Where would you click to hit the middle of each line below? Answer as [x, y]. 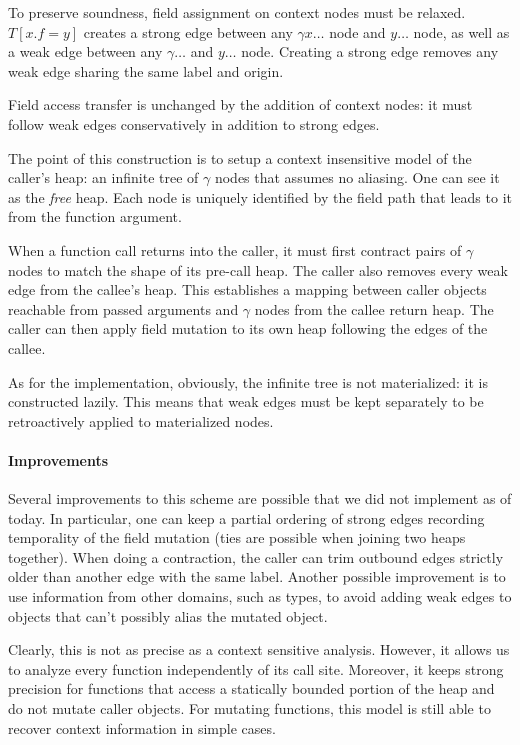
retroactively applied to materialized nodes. [141, 420]
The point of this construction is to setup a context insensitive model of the [240, 157]
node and [357, 31]
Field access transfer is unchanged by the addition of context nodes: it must [240, 104]
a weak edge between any [85, 51]
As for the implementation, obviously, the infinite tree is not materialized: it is [248, 381]
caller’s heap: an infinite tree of [103, 177]
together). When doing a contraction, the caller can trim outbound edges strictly [256, 556]
